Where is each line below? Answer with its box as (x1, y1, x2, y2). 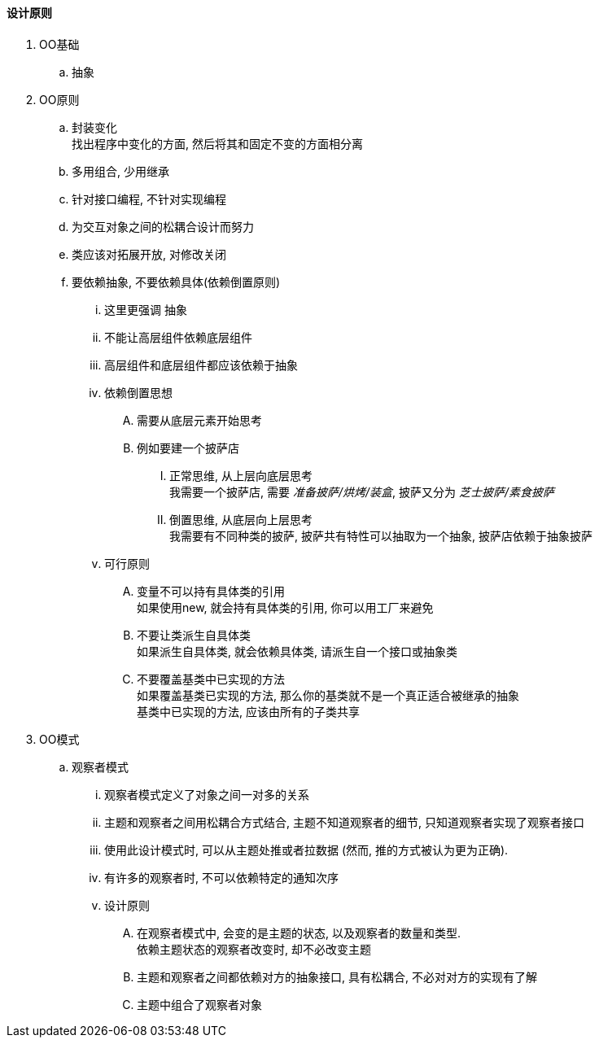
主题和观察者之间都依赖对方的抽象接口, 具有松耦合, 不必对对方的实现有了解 (137, 969, 537, 984)
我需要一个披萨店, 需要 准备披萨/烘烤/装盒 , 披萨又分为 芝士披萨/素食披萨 (169, 484, 554, 499)
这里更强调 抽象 (104, 302, 187, 317)
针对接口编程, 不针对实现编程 (72, 191, 226, 206)
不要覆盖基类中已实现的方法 (137, 671, 285, 686)
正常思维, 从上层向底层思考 (169, 468, 313, 483)
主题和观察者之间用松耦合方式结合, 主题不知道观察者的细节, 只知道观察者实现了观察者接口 (104, 815, 584, 829)
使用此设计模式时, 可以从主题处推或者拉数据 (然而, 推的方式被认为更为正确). (104, 842, 509, 857)
